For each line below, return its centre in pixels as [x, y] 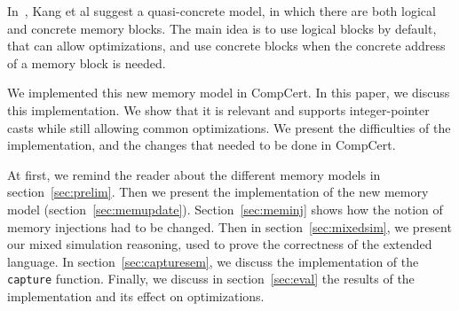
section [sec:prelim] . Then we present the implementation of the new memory [218, 192]
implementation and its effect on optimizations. [136, 295]
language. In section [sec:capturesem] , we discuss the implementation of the [213, 261]
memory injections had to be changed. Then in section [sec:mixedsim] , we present [229, 226]
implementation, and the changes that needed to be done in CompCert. [202, 145]
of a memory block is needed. [87, 62]
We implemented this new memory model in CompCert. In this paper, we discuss [229, 93]
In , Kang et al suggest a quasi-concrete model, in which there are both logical [222, 11]
